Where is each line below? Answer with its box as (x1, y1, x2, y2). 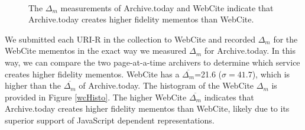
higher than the (5, 79, 61, 92)
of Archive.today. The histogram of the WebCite (79, 79, 254, 92)
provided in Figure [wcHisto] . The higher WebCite (5, 90, 187, 103)
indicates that (204, 90, 254, 103)
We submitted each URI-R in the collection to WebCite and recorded (5, 32, 256, 45)
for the (273, 32, 298, 45)
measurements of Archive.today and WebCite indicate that (60, 1, 274, 14)
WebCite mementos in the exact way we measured (5, 44, 187, 57)
